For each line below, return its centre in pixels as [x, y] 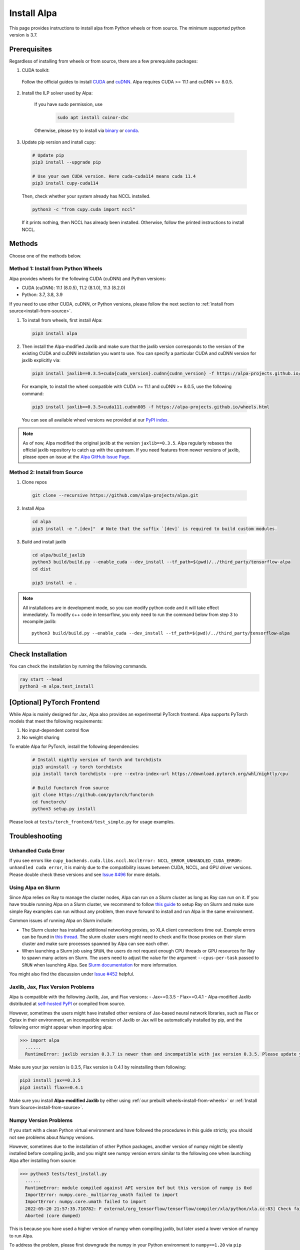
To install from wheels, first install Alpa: [62, 320]
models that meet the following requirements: [56, 721]
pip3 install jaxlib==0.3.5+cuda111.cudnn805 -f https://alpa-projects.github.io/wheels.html [151, 407]
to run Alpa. [21, 1235]
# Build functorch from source [71, 788]
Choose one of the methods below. [45, 255]
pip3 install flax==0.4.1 [51, 1087]
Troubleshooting [36, 836]
